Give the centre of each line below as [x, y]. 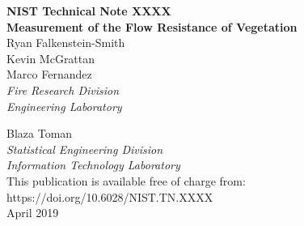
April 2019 [33, 213]
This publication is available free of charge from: [126, 180]
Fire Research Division [63, 90]
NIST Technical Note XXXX [89, 11]
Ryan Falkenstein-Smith [66, 43]
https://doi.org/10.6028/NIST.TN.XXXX [110, 196]
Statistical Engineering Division [85, 149]
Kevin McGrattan [51, 58]
